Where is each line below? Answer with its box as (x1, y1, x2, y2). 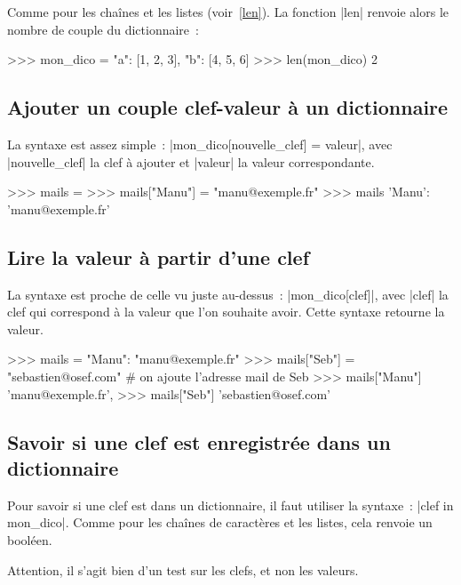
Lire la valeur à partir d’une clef (7, 243, 310, 270)
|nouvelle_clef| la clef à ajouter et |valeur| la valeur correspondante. (7, 152, 375, 171)
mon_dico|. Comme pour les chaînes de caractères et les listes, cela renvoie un (7, 513, 433, 532)
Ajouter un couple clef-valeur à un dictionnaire (7, 93, 449, 121)
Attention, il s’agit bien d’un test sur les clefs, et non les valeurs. (7, 560, 359, 579)
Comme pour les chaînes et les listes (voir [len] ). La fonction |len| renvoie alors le (7, 3, 449, 20)
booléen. (7, 530, 52, 549)
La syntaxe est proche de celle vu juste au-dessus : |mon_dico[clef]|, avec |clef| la (7, 284, 449, 303)
